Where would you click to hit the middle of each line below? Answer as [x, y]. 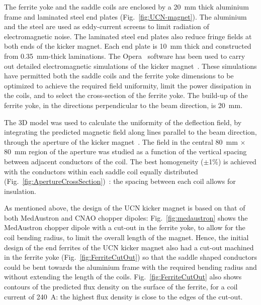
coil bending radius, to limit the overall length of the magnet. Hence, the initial [126, 237]
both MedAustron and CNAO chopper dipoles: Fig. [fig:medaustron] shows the [126, 217]
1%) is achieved [233, 161]
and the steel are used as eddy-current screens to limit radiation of [107, 26]
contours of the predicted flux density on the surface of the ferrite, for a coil [121, 287]
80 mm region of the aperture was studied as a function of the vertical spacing [125, 151]
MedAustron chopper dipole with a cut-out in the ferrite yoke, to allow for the [125, 227]
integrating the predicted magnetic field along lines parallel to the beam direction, [130, 132]
